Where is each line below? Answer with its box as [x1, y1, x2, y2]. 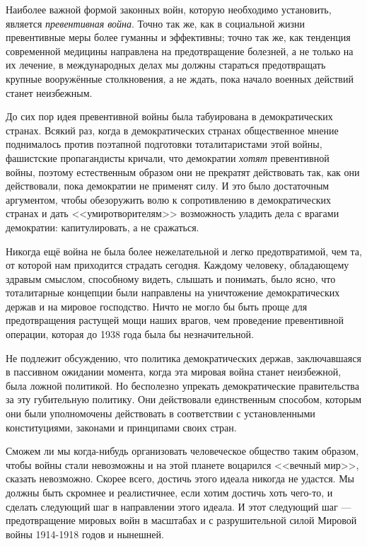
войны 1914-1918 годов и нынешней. [6, 526, 164, 541]
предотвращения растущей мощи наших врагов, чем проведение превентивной [6, 313, 344, 327]
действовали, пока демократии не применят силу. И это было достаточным [6, 178, 330, 193]
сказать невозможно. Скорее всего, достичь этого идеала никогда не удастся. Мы [6, 471, 355, 486]
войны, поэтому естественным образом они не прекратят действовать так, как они [6, 164, 360, 179]
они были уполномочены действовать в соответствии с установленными [6, 406, 315, 421]
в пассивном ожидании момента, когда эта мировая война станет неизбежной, [6, 364, 342, 379]
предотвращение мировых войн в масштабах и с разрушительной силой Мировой [6, 513, 357, 528]
